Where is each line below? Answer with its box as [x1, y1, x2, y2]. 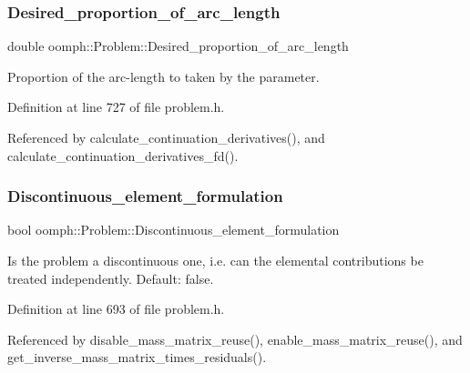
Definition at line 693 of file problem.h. [7, 299, 225, 318]
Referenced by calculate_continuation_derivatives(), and [7, 128, 325, 146]
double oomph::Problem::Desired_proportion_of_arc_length [7, 36, 349, 55]
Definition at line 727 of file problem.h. [7, 97, 225, 116]
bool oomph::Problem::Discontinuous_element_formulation [7, 220, 340, 239]
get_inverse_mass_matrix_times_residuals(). [7, 348, 267, 367]
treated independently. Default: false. [7, 268, 214, 287]
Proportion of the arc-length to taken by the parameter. [7, 66, 320, 86]
